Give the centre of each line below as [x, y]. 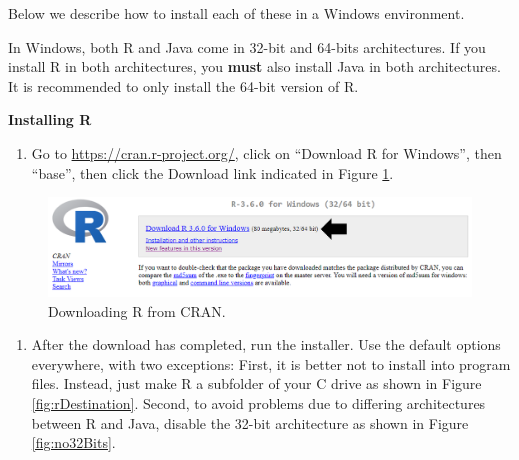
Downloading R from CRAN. [137, 310]
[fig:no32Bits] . [73, 442]
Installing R [50, 119]
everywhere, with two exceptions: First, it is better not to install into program [271, 363]
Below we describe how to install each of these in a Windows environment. [236, 13]
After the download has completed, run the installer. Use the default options [266, 344]
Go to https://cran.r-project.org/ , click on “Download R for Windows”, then [266, 152]
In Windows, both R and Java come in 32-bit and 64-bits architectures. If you [247, 46]
